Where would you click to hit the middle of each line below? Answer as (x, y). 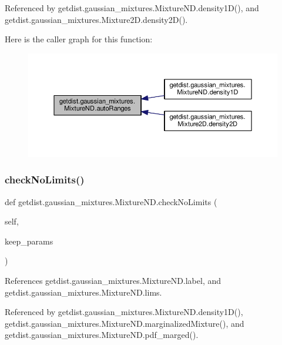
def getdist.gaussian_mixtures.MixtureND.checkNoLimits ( (111, 201)
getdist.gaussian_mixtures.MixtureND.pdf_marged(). (102, 335)
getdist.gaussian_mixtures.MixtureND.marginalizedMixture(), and (125, 323)
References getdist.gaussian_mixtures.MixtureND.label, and (113, 280)
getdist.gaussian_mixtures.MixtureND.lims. (83, 292)
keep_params (29, 241)
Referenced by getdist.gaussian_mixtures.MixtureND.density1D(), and (132, 8)
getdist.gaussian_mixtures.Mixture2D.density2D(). (96, 19)
